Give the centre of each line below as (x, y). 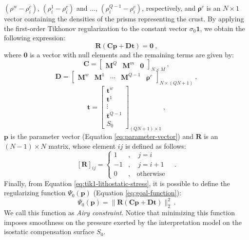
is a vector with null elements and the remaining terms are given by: (132, 54)
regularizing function (35, 193)
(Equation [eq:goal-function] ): (137, 193)
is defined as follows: (156, 146)
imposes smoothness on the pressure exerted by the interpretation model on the (123, 222)
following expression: (35, 38)
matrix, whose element (82, 146)
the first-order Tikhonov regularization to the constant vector (96, 28)
